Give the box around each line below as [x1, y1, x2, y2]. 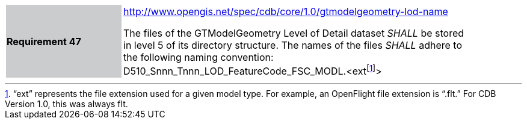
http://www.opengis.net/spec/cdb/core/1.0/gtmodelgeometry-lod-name [123, 5, 448, 17]
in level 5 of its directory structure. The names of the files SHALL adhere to [123, 39, 462, 51]
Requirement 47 [7, 35, 81, 48]
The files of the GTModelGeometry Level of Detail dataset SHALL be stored [123, 27, 464, 39]
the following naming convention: [123, 51, 274, 63]
